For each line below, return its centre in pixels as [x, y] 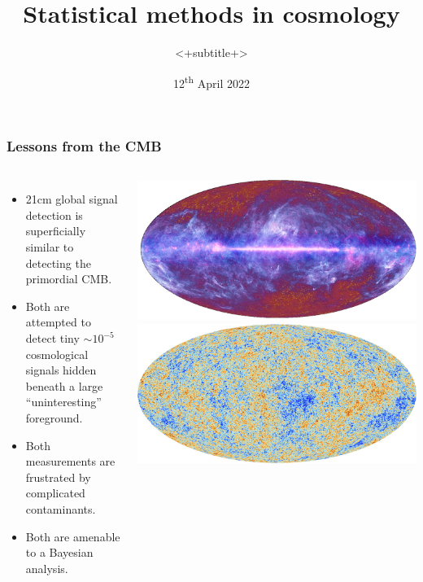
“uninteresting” [63, 402]
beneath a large [64, 385]
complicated [55, 493]
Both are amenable [73, 536]
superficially [56, 231]
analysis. [47, 568]
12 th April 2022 [211, 81]
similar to [50, 247]
